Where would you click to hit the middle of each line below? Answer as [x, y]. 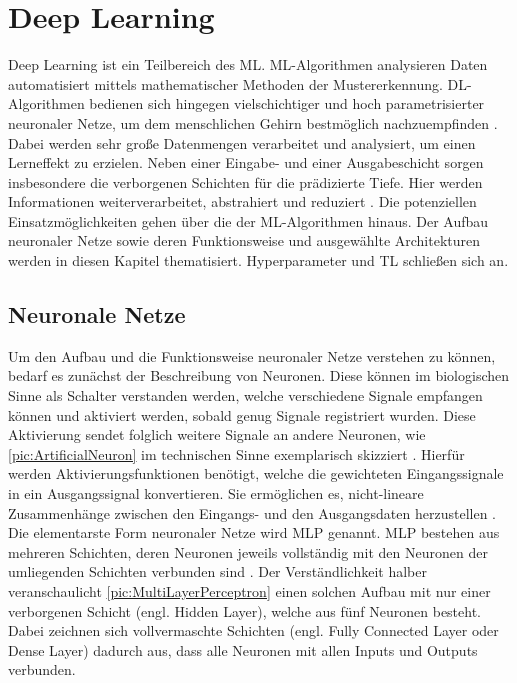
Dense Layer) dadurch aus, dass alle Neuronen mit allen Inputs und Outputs [243, 649]
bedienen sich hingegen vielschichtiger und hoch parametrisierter [287, 103]
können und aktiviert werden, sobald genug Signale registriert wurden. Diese [242, 414]
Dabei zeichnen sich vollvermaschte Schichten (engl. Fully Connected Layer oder [253, 630]
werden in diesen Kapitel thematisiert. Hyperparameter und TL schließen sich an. [258, 260]
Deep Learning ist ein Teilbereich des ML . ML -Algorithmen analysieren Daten [248, 64]
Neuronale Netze [97, 314]
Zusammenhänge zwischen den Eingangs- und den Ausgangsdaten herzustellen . [252, 512]
